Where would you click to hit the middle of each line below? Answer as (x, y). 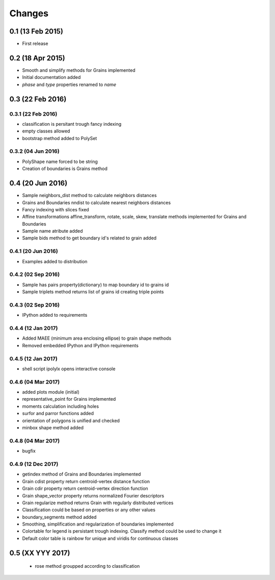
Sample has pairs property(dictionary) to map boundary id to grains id (95, 285)
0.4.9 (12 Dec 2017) (34, 464)
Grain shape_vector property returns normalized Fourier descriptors (93, 495)
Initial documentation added (51, 77)
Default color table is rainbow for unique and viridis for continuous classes (100, 538)
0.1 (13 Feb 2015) (36, 31)
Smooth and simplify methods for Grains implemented (79, 70)
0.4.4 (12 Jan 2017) (34, 328)
